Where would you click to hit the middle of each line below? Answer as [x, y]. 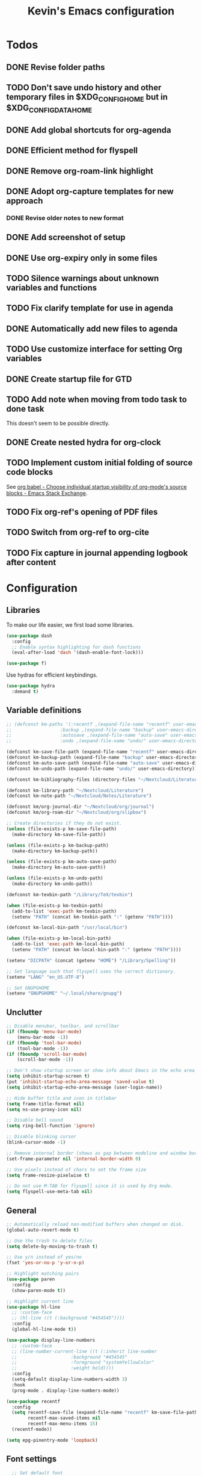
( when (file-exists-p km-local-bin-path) [59, 938]
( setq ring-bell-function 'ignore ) [51, 1126]
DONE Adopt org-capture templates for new [90, 191]
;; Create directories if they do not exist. [64, 823]
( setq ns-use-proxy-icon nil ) [44, 1109]
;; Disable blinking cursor [41, 1137]
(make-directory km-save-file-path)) [59, 834]
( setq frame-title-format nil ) [45, 1104]
